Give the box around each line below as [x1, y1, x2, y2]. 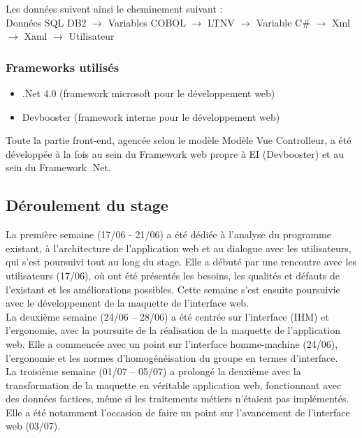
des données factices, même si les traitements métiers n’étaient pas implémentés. [6, 391, 349, 406]
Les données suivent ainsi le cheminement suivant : [6, 1, 223, 15]
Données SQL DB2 [6, 15, 87, 29]
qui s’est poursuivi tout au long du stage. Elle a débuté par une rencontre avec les [6, 254, 357, 269]
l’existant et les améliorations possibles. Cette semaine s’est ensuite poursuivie [6, 282, 340, 296]
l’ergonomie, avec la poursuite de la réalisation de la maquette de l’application [6, 323, 340, 337]
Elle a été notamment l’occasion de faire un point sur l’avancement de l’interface [6, 404, 350, 419]
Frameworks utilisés [6, 58, 120, 75]
